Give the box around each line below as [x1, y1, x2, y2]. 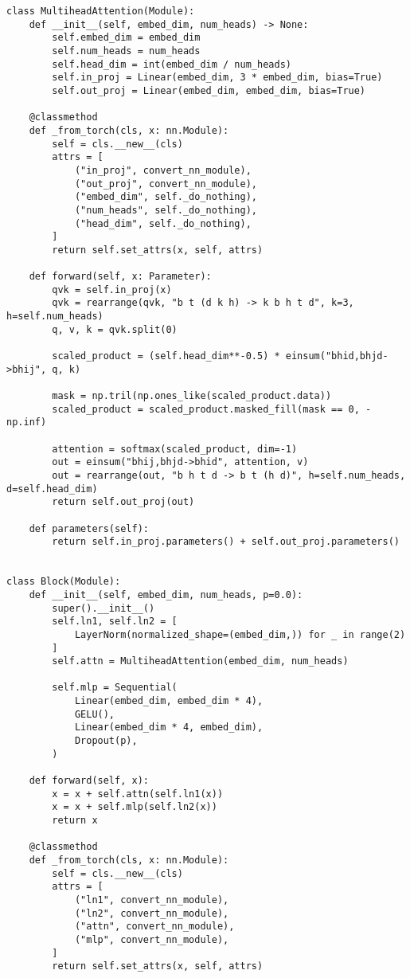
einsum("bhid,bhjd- [285, 350, 389, 362]
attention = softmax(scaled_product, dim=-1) [52, 443, 298, 455]
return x [52, 815, 98, 827]
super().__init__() [52, 602, 155, 614]
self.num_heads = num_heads [52, 45, 201, 57]
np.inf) [6, 417, 47, 428]
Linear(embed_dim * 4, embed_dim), [74, 722, 264, 733]
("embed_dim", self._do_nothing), [74, 191, 257, 203]
